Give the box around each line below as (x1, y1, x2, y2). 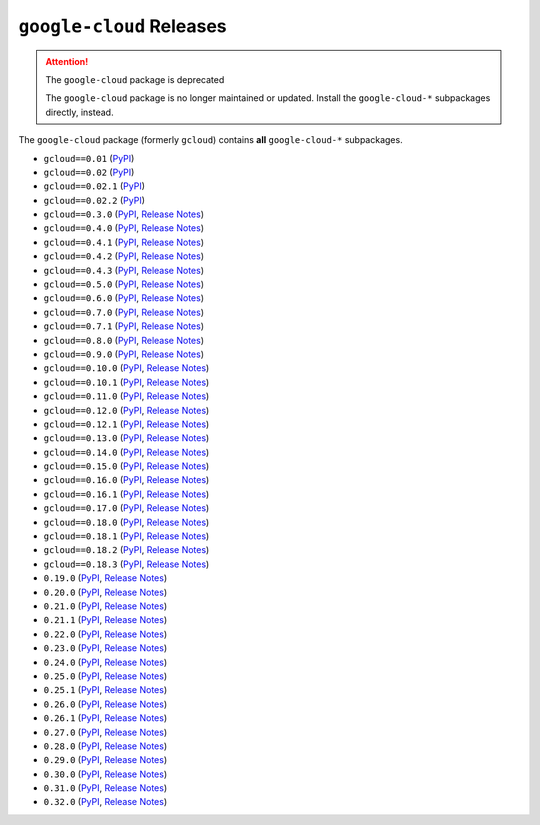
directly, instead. (45, 106, 114, 118)
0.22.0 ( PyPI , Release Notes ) (43, 628, 168, 640)
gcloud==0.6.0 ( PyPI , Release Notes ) (43, 292, 205, 304)
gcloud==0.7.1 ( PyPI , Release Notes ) (43, 320, 205, 332)
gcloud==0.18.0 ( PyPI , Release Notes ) (43, 516, 210, 528)
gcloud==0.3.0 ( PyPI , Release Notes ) (43, 208, 205, 220)
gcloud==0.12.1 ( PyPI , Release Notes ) (43, 418, 210, 430)
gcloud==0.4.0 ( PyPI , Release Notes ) (43, 222, 205, 234)
